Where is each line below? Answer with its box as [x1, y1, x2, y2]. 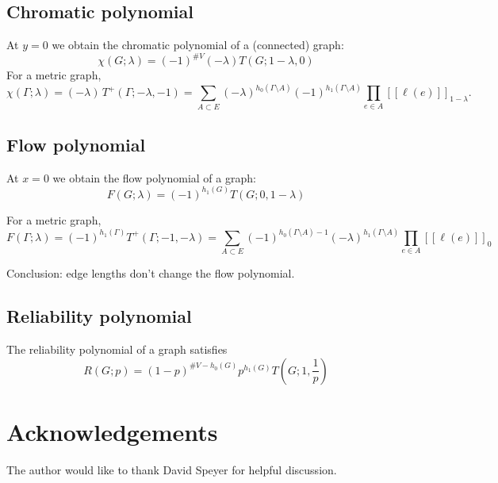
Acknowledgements [6, 415, 218, 447]
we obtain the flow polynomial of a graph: [52, 169, 256, 186]
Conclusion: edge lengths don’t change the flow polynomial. [6, 265, 295, 282]
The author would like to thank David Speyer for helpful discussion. [6, 461, 337, 477]
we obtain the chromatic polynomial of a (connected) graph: [52, 36, 344, 53]
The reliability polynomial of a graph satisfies [6, 341, 228, 358]
